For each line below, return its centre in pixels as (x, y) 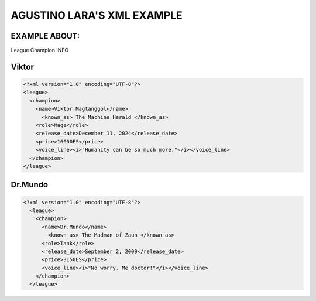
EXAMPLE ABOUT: (45, 36)
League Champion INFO (40, 50)
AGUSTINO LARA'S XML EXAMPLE (97, 15)
